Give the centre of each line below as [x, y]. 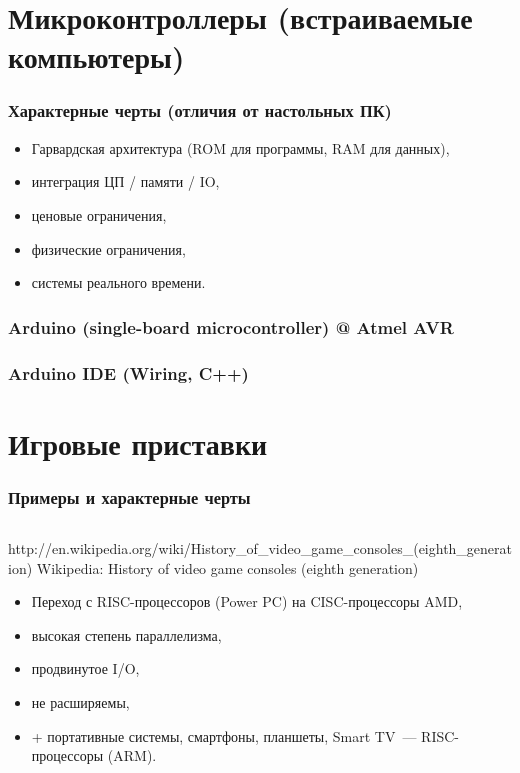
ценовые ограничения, [99, 214]
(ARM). [132, 755]
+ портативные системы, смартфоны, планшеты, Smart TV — [224, 735]
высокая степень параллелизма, [126, 634]
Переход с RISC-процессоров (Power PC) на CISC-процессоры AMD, [247, 601]
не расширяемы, [80, 702]
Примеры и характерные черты [129, 496]
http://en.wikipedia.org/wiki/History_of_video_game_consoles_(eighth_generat [260, 548]
